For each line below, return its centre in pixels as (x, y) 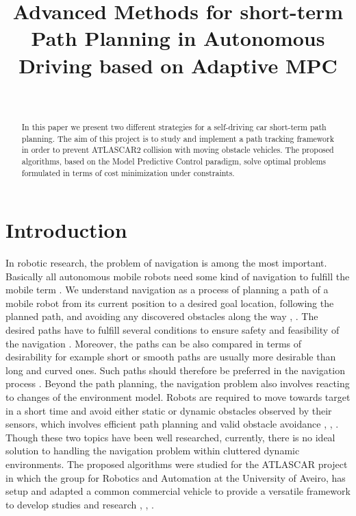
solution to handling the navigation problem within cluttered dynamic (153, 451)
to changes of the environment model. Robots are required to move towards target (178, 397)
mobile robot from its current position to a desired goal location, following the (170, 303)
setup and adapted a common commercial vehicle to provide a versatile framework (178, 491)
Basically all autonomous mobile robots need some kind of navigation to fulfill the (178, 276)
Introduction (66, 230)
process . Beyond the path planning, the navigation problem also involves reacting (178, 383)
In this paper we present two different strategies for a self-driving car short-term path (174, 126)
